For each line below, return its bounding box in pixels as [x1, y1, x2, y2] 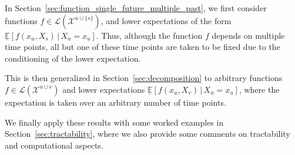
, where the [239, 83, 280, 95]
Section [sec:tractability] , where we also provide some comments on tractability [5, 127, 290, 140]
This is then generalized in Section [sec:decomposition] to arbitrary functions [5, 72, 283, 84]
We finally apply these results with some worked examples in [5, 116, 224, 128]
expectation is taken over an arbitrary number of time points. [5, 96, 226, 108]
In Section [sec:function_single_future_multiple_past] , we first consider [5, 2, 267, 14]
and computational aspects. [5, 139, 103, 151]
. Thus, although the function [96, 29, 203, 41]
